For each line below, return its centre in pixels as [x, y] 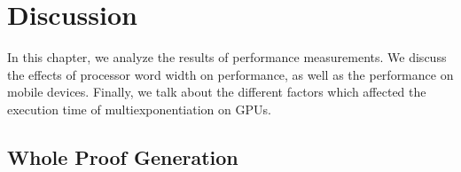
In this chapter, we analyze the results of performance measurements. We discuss [227, 57]
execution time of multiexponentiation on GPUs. [139, 109]
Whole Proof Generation [123, 156]
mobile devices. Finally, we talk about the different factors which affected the [217, 92]
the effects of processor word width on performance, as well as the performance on [230, 74]
